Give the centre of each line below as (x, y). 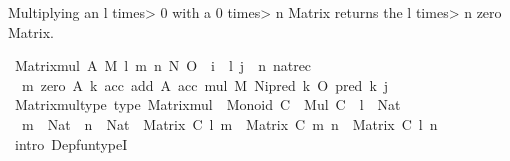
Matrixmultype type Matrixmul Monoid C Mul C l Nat (207, 104)
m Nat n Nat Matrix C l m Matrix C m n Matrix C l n (229, 123)
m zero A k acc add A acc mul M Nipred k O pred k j (205, 84)
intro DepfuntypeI (71, 143)
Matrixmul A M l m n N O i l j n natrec (163, 65)
